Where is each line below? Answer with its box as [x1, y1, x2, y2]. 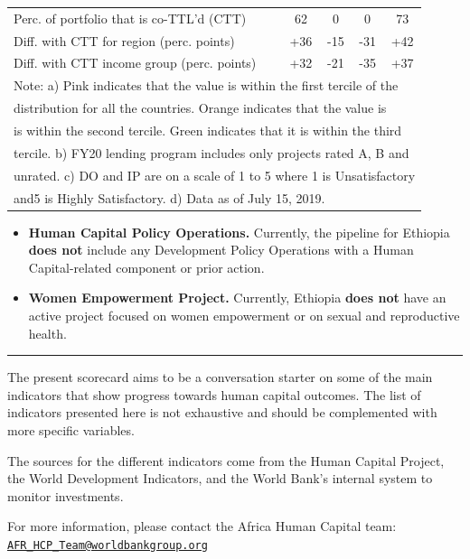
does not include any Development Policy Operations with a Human [28, 240, 414, 259]
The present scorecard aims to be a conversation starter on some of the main [7, 368, 433, 387]
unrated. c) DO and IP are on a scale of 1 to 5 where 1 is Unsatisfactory [14, 165, 416, 184]
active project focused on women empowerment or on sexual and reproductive [28, 305, 460, 324]
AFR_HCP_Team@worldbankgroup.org [7, 538, 208, 552]
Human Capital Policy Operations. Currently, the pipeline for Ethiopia [28, 222, 450, 241]
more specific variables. [7, 420, 135, 439]
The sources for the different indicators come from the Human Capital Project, [7, 451, 445, 470]
